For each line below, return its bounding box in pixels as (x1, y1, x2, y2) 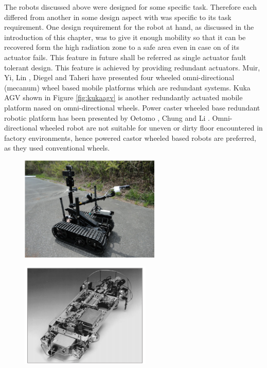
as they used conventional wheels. (4, 142, 110, 153)
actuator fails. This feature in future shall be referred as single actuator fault (4, 51, 246, 62)
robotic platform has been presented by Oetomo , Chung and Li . (4, 112, 210, 123)
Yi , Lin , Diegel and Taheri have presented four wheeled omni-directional (4, 72, 235, 83)
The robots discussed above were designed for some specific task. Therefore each (4, 2, 257, 12)
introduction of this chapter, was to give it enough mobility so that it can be (4, 31, 246, 42)
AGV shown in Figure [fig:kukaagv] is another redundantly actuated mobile (4, 92, 243, 103)
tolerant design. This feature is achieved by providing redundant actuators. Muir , (4, 62, 260, 72)
